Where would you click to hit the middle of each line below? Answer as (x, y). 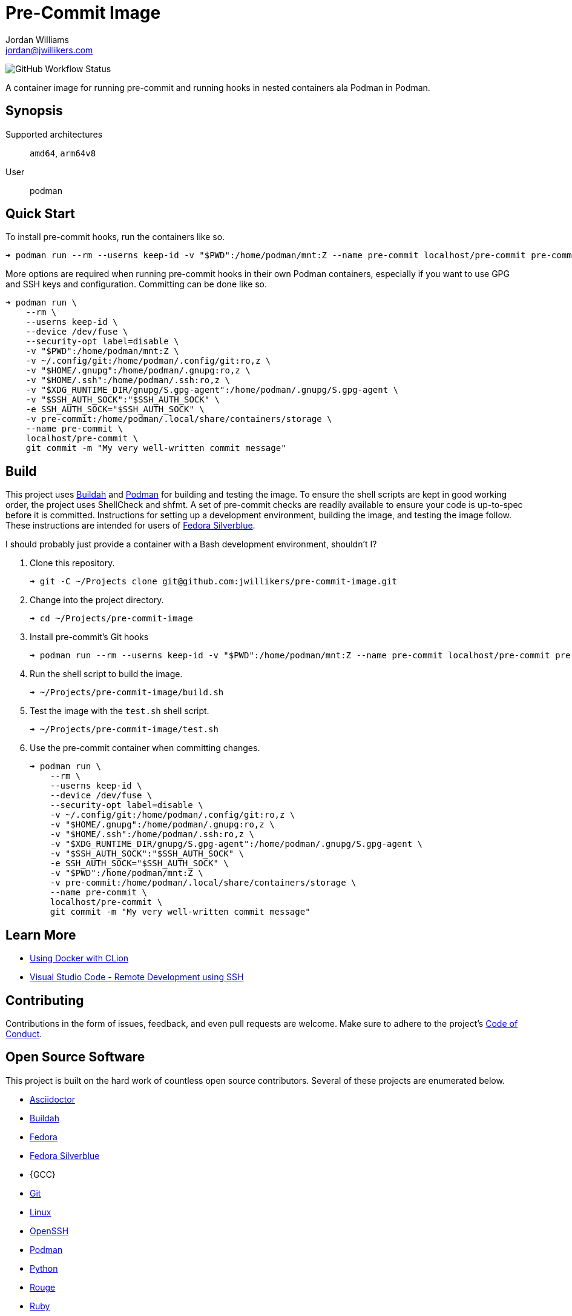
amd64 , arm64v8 (63, 153)
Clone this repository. (72, 563)
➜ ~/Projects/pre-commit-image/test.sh (124, 730)
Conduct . (24, 1034)
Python (44, 1268)
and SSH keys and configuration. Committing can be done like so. (136, 284)
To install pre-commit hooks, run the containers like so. (115, 237)
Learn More (41, 935)
